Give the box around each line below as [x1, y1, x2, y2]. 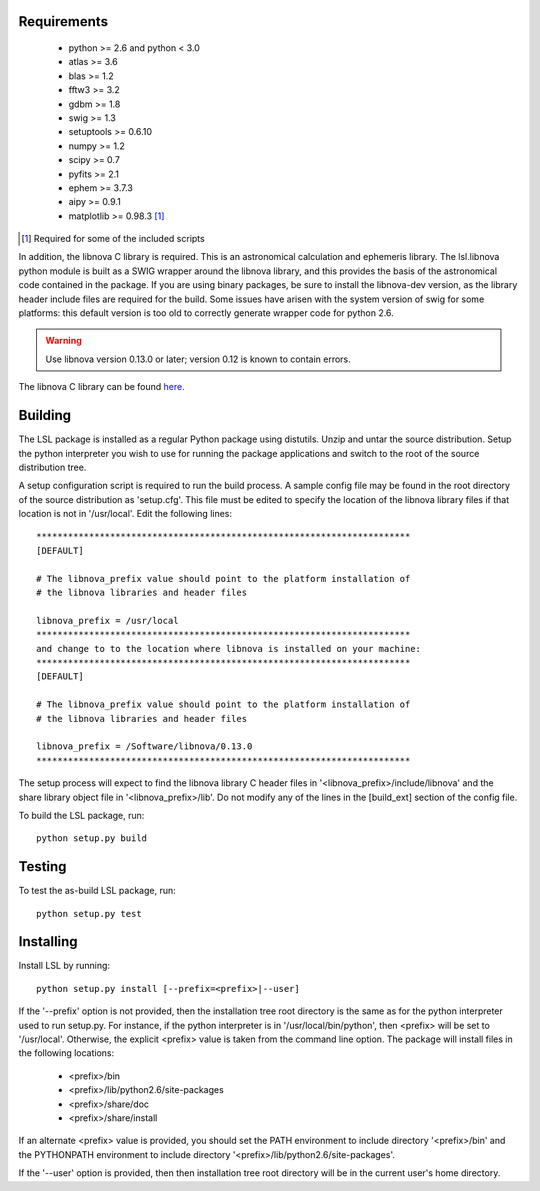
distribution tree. [18, 461, 87, 473]
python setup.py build [36, 833, 148, 844]
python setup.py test [36, 908, 142, 919]
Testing [18, 858, 67, 875]
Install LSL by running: [18, 960, 110, 972]
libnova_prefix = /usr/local [36, 615, 179, 626]
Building [18, 407, 72, 424]
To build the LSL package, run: [18, 809, 145, 821]
